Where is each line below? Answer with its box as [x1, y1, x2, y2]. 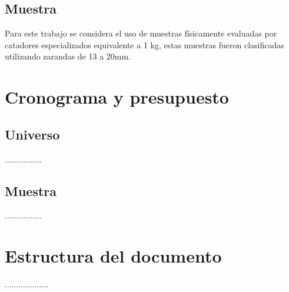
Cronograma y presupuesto [5, 85, 229, 109]
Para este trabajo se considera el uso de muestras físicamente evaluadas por [5, 27, 277, 39]
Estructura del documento [5, 244, 222, 268]
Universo [5, 125, 60, 143]
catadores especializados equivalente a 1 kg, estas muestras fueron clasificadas [5, 38, 284, 51]
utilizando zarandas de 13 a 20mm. [5, 50, 131, 62]
